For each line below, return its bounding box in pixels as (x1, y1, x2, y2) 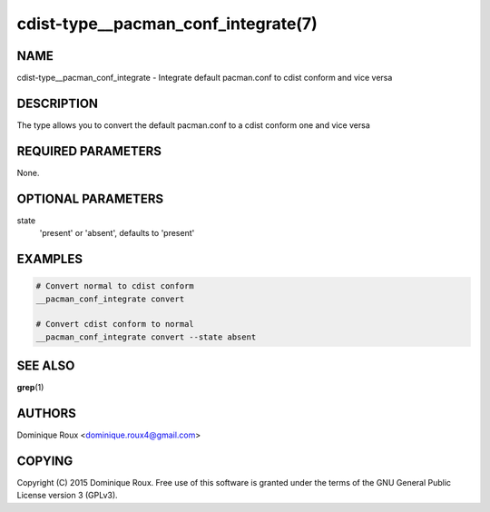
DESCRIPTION (16, 95, 99, 111)
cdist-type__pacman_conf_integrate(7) (16, 14, 318, 34)
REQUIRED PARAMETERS (16, 143, 162, 159)
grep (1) (16, 382, 44, 393)
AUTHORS (16, 406, 77, 421)
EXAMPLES (16, 251, 83, 267)
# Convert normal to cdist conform (35, 281, 194, 291)
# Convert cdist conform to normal (35, 319, 194, 330)
